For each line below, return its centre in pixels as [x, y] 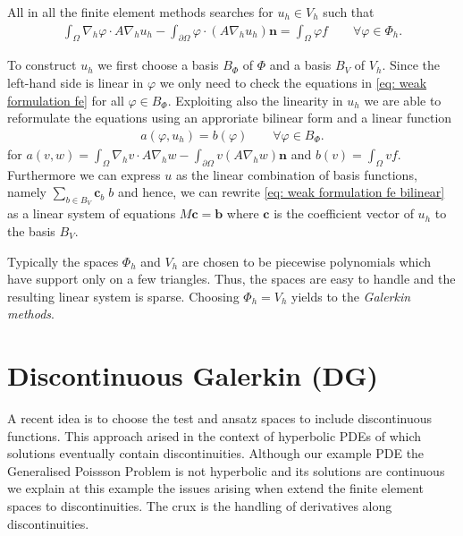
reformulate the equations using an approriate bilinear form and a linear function [230, 118]
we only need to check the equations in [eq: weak [293, 83]
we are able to [403, 100]
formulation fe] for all [66, 100]
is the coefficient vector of [344, 213]
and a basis [300, 65]
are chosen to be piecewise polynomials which [307, 261]
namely [27, 192]
